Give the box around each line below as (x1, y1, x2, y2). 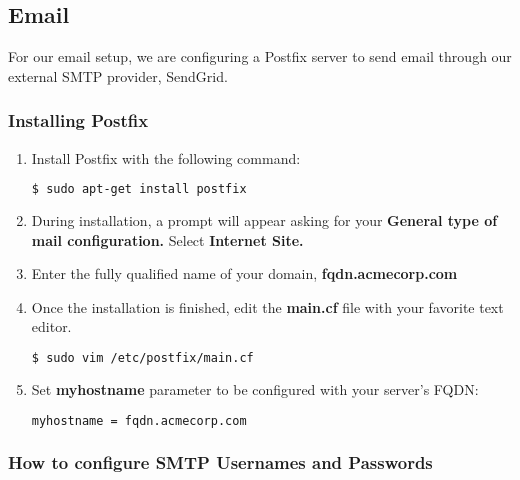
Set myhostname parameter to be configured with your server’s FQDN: (31, 378, 479, 399)
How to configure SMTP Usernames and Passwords (8, 450, 433, 475)
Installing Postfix (8, 108, 149, 133)
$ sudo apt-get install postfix (31, 182, 247, 197)
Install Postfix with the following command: (31, 147, 301, 168)
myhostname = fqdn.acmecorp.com (31, 413, 247, 428)
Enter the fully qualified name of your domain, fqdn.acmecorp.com (31, 263, 458, 284)
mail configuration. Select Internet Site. (31, 229, 304, 250)
